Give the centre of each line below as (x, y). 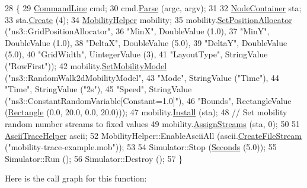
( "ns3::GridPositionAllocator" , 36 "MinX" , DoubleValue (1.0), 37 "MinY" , (137, 31)
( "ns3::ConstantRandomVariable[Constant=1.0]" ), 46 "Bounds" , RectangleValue (148, 100)
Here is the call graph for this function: (76, 178)
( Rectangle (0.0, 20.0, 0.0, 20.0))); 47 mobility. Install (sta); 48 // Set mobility (146, 112)
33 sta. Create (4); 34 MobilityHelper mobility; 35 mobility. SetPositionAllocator (148, 19)
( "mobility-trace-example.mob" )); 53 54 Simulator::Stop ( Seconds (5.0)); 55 (141, 147)
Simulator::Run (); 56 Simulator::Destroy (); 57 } (94, 158)
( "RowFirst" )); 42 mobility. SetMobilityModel (86, 65)
